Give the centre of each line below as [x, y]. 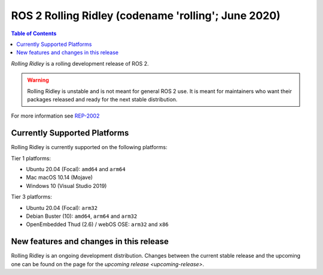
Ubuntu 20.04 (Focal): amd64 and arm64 [76, 169]
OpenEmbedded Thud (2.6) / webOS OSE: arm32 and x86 [97, 224]
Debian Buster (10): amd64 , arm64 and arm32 [82, 216]
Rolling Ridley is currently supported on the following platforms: [89, 147]
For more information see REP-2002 [55, 116]
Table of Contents [34, 33]
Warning [38, 80]
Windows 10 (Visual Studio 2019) [66, 186]
